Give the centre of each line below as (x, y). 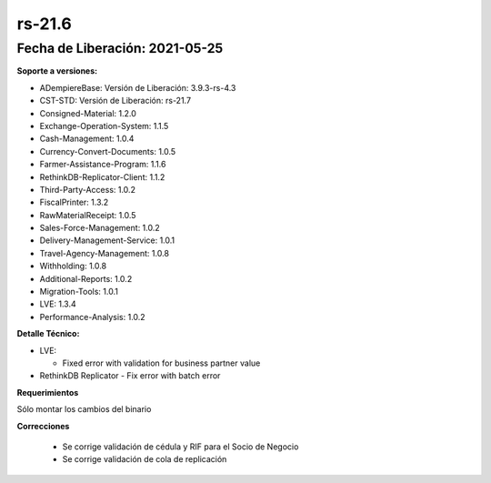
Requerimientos (48, 392)
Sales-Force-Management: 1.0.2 (100, 228)
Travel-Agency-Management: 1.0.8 (105, 253)
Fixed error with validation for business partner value (161, 363)
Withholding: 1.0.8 (73, 266)
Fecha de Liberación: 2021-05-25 (120, 48)
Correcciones (43, 426)
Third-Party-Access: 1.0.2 (88, 189)
